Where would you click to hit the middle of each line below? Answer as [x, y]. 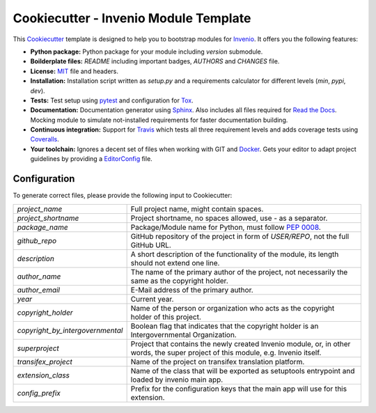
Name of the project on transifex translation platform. [218, 361]
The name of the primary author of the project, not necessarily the [239, 272]
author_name [39, 276]
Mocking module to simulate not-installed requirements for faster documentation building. [159, 120]
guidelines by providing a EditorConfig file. [91, 159]
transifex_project [45, 361]
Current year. [152, 299]
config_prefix [39, 393]
